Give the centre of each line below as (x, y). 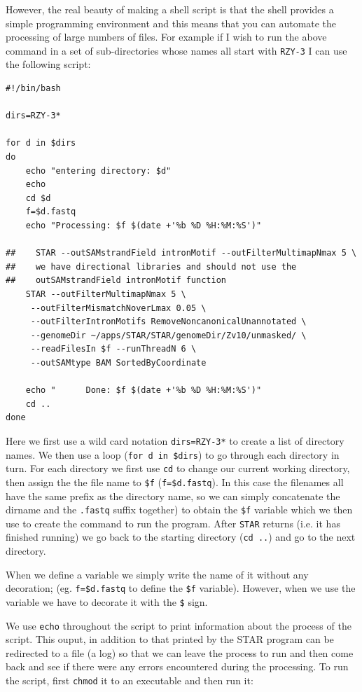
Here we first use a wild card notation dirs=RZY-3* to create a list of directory (175, 440)
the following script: (48, 64)
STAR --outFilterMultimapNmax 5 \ (106, 294)
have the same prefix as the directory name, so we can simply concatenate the (173, 496)
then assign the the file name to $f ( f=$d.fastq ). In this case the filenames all (175, 482)
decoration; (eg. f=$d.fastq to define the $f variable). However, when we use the (181, 588)
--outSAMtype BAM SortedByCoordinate (118, 362)
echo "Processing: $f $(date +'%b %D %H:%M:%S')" (144, 225)
